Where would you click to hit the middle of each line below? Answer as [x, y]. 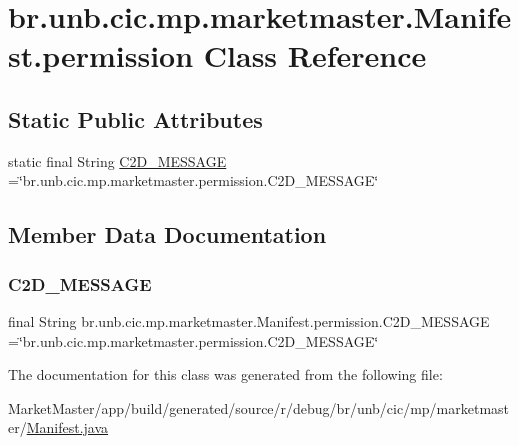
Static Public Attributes [135, 118]
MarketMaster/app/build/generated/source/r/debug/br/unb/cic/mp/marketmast [259, 407]
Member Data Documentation [167, 234]
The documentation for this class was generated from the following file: [225, 374]
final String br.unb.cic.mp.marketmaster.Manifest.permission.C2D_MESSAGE [249, 320]
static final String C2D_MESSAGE [117, 160]
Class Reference [315, 55]
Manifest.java [67, 427]
